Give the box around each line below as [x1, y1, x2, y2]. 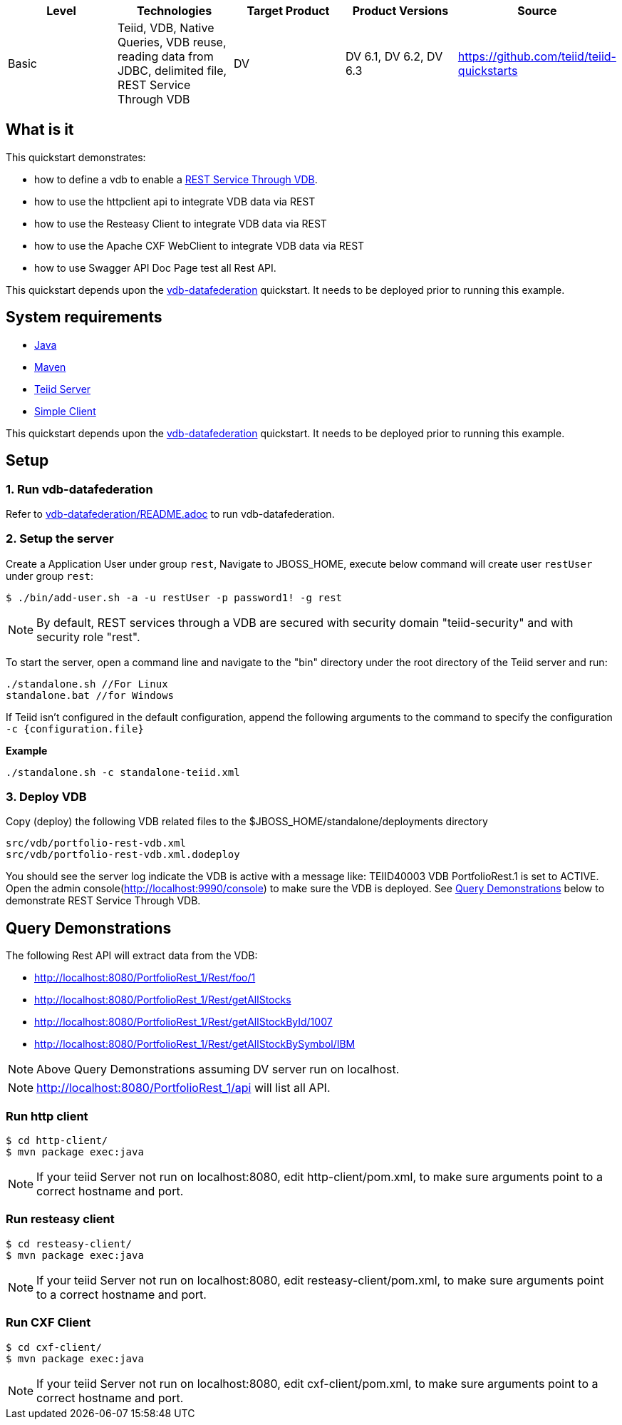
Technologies [136, 4, 212, 18]
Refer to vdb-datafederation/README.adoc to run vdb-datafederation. [6, 507, 335, 520]
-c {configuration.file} [6, 722, 144, 735]
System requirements [6, 308, 162, 327]
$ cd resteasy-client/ [6, 1237, 133, 1250]
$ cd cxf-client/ [6, 1341, 102, 1353]
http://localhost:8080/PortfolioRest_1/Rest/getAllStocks [34, 994, 291, 1006]
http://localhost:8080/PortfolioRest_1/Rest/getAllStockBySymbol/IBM [34, 1038, 356, 1051]
